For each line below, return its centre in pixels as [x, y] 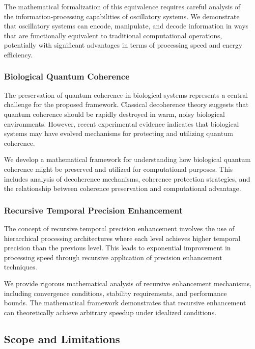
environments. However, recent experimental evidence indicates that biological [122, 123]
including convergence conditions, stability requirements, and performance [115, 293]
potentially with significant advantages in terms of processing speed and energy [123, 45]
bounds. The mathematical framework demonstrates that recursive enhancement [125, 303]
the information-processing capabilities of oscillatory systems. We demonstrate [122, 16]
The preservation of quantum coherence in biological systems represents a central [126, 94]
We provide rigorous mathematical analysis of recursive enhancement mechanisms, [128, 283]
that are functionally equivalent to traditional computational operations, [113, 35]
